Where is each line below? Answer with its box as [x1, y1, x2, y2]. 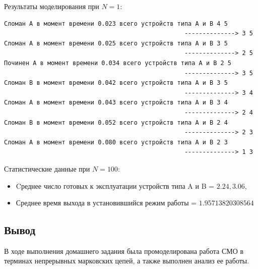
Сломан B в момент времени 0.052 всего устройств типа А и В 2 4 [4, 119, 228, 126]
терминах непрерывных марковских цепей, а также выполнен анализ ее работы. [4, 255, 249, 266]
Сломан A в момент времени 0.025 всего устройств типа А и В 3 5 [4, 39, 228, 47]
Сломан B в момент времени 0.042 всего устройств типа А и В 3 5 [4, 79, 228, 87]
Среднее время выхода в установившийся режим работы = [16, 197, 197, 208]
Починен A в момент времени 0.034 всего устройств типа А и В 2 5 [4, 59, 232, 67]
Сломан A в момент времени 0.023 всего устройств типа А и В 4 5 [4, 20, 228, 27]
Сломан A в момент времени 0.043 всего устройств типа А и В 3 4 [4, 99, 228, 106]
